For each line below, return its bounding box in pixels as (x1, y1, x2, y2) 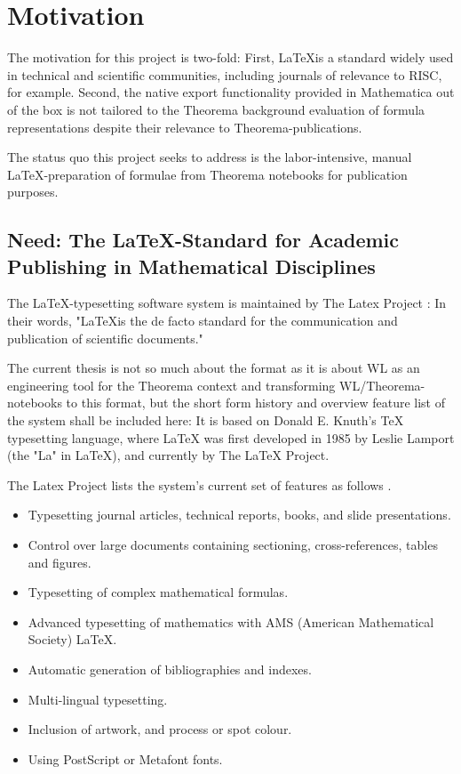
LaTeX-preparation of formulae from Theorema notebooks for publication (7, 165, 408, 183)
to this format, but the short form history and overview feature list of (66, 393, 445, 412)
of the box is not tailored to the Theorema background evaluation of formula (7, 100, 425, 118)
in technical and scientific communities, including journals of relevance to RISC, (7, 65, 442, 84)
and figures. (28, 552, 91, 571)
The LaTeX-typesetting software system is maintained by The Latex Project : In (7, 294, 447, 312)
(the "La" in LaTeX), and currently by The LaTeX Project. (7, 446, 330, 464)
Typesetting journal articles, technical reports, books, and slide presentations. (28, 505, 451, 524)
